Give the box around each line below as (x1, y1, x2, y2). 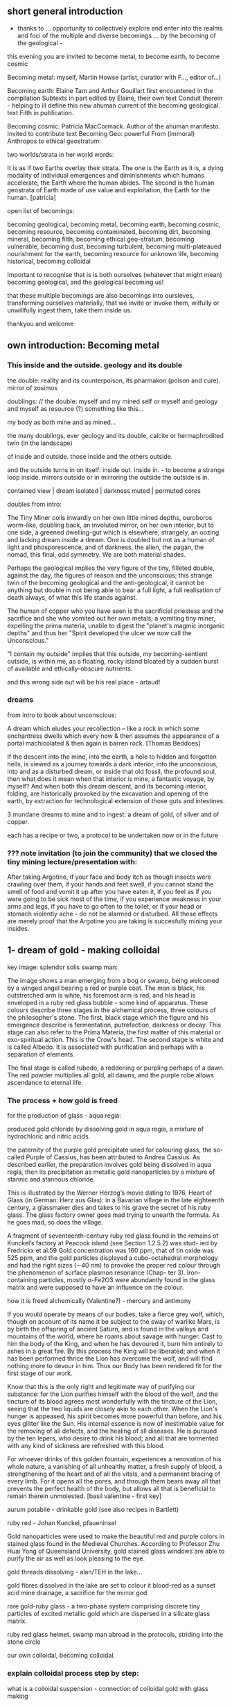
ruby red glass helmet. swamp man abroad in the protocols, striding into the (7, 1631, 224, 1639)
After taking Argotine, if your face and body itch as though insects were (7, 873, 211, 881)
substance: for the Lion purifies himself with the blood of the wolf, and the (7, 1390, 218, 1398)
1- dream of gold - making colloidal (7, 944, 161, 957)
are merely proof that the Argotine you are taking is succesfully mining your (7, 917, 223, 925)
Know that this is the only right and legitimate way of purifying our (7, 1383, 195, 1391)
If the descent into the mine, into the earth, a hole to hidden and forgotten (7, 752, 217, 761)
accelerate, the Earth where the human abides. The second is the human (7, 178, 215, 187)
